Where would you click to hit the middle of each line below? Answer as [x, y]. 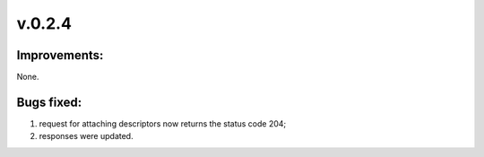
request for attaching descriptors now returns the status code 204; [163, 123]
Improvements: [60, 55]
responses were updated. [86, 136]
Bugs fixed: [49, 102]
